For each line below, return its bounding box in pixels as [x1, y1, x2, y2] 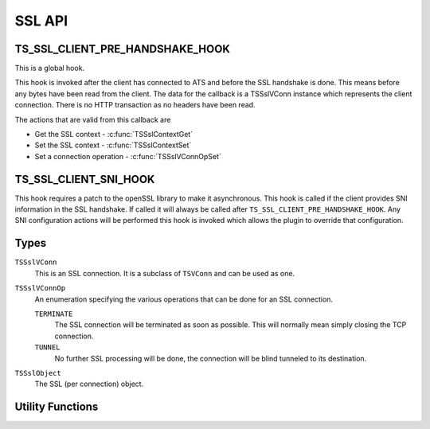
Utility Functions [14, 400, 99, 414]
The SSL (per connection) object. [34, 379, 144, 389]
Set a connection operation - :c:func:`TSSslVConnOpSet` [34, 151, 222, 161]
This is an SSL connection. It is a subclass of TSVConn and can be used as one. [34, 268, 295, 278]
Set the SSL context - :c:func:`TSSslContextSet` [34, 140, 192, 150]
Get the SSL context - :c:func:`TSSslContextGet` [34, 130, 193, 139]
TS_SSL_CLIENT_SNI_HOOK [14, 172, 155, 186]
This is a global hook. [14, 64, 85, 73]
